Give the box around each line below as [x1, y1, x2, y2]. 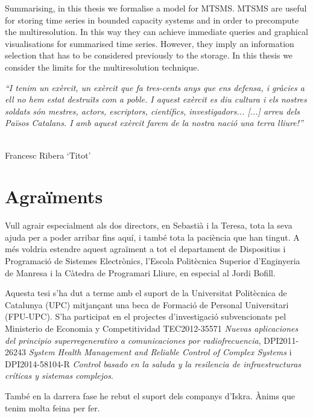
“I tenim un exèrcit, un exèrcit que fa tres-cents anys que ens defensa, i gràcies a [5, 81, 305, 93]
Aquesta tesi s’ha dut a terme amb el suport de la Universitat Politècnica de [5, 287, 287, 299]
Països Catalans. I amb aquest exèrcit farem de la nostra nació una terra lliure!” [5, 116, 303, 129]
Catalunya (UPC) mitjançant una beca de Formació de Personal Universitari [5, 298, 289, 311]
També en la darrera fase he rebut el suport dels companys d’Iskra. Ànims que [5, 389, 295, 402]
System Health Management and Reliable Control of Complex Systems [28, 346, 287, 358]
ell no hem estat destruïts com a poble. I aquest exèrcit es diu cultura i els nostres [5, 93, 307, 106]
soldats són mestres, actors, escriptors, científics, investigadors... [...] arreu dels [5, 104, 300, 117]
